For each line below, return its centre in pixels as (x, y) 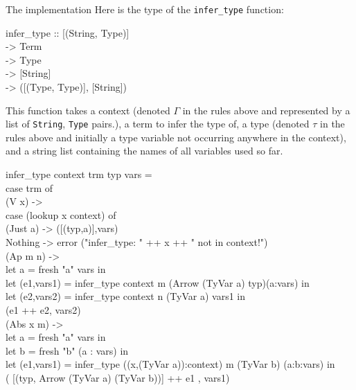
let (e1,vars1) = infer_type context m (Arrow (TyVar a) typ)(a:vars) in (158, 282)
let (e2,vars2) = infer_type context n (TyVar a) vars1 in (126, 296)
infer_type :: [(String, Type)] (68, 32)
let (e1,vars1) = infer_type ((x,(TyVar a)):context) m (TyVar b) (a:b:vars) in (170, 364)
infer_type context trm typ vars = (79, 174)
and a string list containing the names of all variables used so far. (144, 151)
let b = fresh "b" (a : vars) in (67, 350)
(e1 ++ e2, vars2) (43, 310)
